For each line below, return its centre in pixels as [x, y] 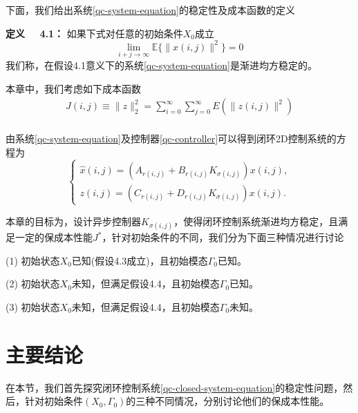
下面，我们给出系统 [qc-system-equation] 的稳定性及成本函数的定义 [150, 10]
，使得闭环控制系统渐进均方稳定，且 [256, 221]
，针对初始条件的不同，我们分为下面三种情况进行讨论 [223, 237]
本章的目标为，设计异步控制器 [73, 221]
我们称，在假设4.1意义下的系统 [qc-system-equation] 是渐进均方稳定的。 [161, 65]
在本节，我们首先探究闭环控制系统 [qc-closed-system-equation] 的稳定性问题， [175, 387]
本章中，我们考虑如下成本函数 [73, 88]
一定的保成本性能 [54, 237]
